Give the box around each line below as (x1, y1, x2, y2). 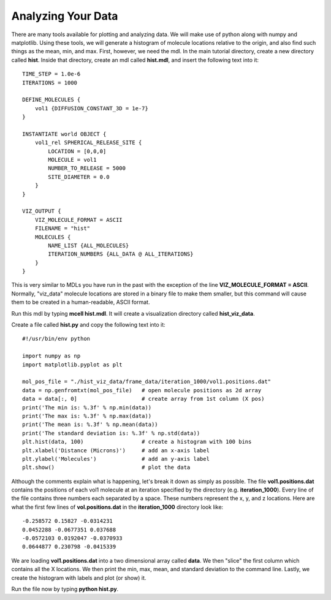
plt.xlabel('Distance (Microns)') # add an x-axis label (22, 447, 210, 454)
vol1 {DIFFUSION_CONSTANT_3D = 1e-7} (34, 105, 148, 112)
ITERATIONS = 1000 (22, 79, 78, 86)
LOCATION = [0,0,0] (48, 148, 107, 154)
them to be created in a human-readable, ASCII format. (11, 298, 150, 306)
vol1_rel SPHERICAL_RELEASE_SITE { (34, 139, 142, 146)
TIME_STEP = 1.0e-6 (22, 70, 81, 78)
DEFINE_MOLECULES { (22, 96, 81, 104)
